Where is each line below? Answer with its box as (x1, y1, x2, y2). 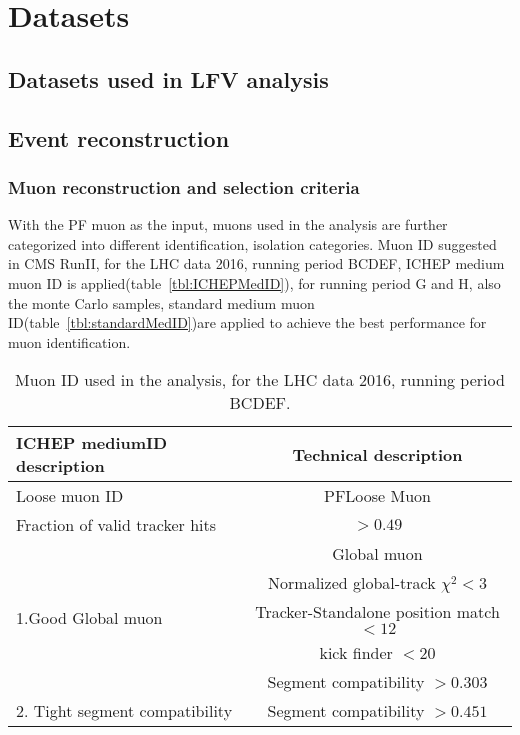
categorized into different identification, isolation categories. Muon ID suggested (8, 233, 497, 254)
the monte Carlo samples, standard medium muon (8, 292, 315, 313)
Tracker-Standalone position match (255, 600, 500, 624)
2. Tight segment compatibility (16, 699, 233, 723)
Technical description (292, 442, 463, 466)
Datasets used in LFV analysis (8, 63, 329, 94)
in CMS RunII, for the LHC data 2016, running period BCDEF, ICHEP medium (8, 253, 505, 274)
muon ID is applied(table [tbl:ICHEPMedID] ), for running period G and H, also (8, 272, 501, 293)
